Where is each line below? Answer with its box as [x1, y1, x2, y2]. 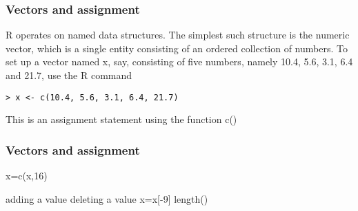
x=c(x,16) [6, 168, 48, 183]
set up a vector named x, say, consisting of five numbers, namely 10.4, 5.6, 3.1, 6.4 [6, 54, 353, 69]
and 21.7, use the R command [6, 68, 132, 82]
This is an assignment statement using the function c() [6, 112, 237, 126]
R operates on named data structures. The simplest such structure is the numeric [6, 27, 350, 42]
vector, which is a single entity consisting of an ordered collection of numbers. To [6, 41, 348, 55]
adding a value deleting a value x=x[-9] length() [6, 191, 208, 206]
